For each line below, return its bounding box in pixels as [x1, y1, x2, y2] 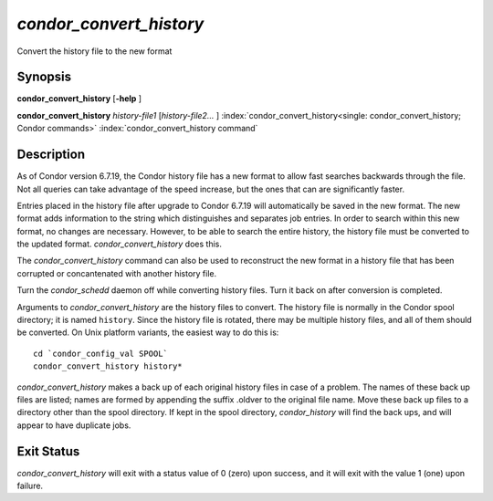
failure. [16, 480, 44, 492]
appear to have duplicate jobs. [16, 420, 131, 431]
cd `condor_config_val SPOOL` [33, 348, 169, 359]
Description [16, 147, 86, 162]
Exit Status [16, 444, 80, 459]
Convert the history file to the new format [16, 46, 173, 57]
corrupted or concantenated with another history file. [16, 267, 217, 278]
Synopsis [16, 69, 72, 85]
